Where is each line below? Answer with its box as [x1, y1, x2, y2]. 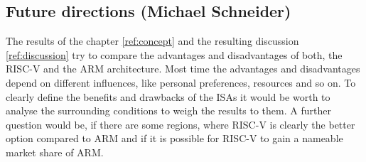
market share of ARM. [6, 144, 104, 159]
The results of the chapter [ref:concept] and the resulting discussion [6, 33, 299, 48]
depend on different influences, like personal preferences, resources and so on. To [6, 75, 356, 90]
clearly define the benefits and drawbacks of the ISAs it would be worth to [6, 89, 330, 104]
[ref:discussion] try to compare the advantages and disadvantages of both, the [6, 47, 343, 62]
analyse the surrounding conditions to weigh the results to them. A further [6, 103, 331, 118]
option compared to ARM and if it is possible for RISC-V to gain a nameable [6, 131, 343, 146]
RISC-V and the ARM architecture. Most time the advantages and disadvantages [6, 61, 360, 76]
